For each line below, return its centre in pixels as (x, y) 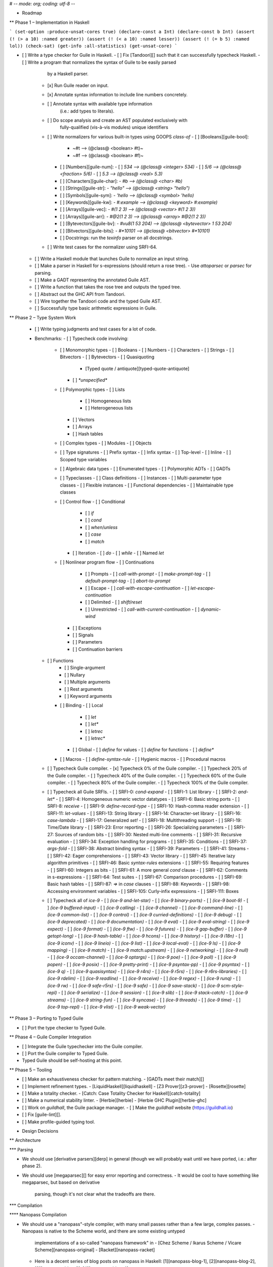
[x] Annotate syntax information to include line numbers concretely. (118, 94)
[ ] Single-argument (85, 668)
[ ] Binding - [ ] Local (81, 705)
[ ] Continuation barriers (98, 649)
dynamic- (211, 609)
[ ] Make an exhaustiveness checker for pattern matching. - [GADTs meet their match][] (113, 1079)
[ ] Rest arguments (84, 689)
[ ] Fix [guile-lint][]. (42, 1114)
